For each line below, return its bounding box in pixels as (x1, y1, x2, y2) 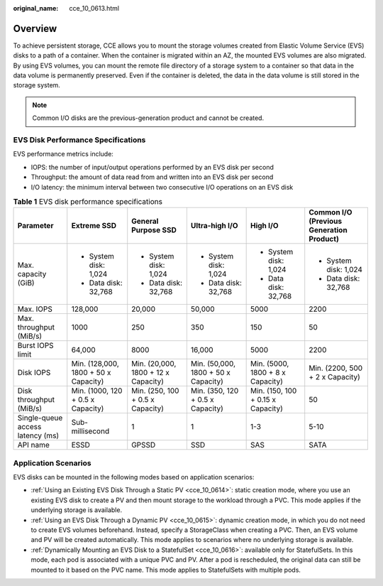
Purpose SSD (131, 225, 177, 235)
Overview (13, 22, 57, 35)
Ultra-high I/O (190, 221, 238, 231)
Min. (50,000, (190, 359, 236, 369)
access (17, 422, 42, 432)
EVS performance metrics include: (13, 150, 113, 158)
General (131, 217, 159, 227)
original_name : (13, 4, 59, 12)
